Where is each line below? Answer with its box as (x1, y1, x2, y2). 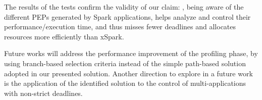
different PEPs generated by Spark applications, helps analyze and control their (4, 11, 251, 22)
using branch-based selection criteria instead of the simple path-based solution (4, 58, 246, 68)
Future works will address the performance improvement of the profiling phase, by (4, 48, 258, 59)
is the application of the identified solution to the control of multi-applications (4, 78, 246, 88)
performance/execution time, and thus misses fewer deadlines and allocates (4, 21, 236, 32)
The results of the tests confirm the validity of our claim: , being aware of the (4, 2, 244, 12)
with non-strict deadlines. (4, 87, 83, 98)
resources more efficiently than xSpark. (4, 31, 124, 41)
